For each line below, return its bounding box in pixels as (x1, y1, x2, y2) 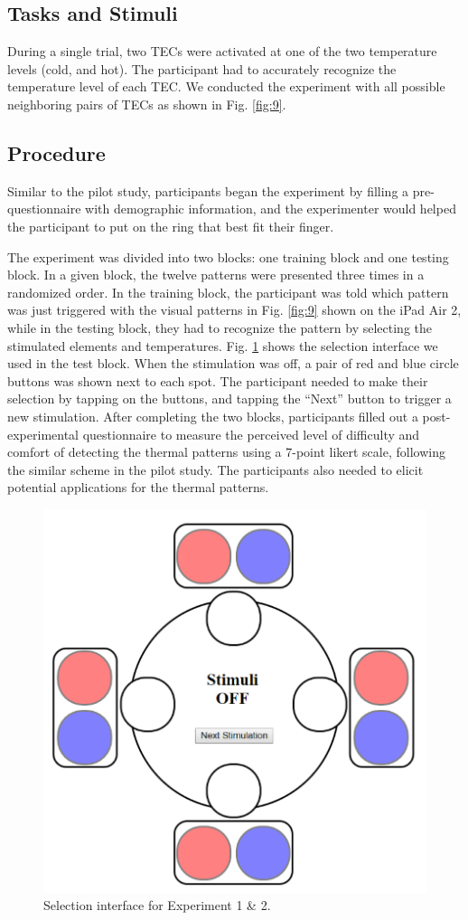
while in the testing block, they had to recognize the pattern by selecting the (7, 318, 432, 337)
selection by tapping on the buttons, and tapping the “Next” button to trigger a (7, 389, 452, 408)
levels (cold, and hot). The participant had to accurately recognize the (7, 59, 397, 78)
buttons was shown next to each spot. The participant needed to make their (7, 371, 428, 390)
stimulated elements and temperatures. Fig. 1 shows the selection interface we (7, 336, 438, 355)
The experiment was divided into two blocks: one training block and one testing (7, 247, 449, 266)
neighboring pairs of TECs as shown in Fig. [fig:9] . (7, 94, 286, 113)
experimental (7, 424, 79, 443)
